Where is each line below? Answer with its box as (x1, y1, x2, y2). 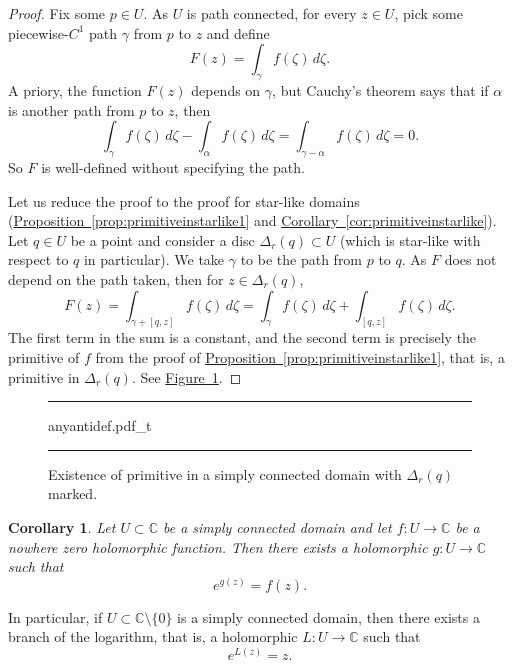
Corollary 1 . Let (8, 516, 116, 537)
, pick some (394, 3, 463, 23)
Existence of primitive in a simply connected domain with (48, 463, 402, 484)
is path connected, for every (186, 3, 357, 23)
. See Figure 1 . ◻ (131, 366, 242, 387)
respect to (8, 249, 69, 270)
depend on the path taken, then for (8, 268, 224, 289)
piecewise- (8, 22, 69, 43)
